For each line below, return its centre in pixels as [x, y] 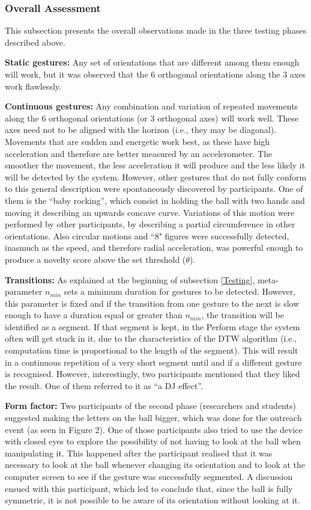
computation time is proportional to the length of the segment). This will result [152, 350]
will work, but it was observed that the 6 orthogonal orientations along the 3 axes [155, 74]
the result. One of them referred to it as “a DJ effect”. [104, 385]
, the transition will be [243, 315]
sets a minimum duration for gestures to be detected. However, [180, 291]
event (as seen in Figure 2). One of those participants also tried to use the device [154, 429]
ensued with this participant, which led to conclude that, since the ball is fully [149, 488]
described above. [35, 42]
